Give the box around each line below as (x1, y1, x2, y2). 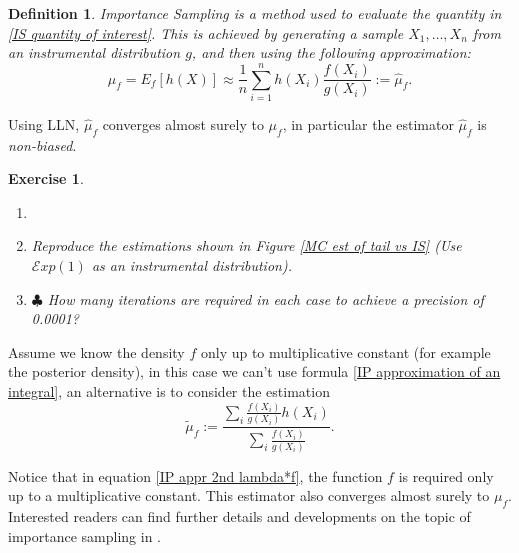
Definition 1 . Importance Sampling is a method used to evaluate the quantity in (8, 3, 502, 23)
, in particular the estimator (282, 113, 454, 134)
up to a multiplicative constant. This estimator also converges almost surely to (8, 485, 490, 506)
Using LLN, (8, 113, 80, 134)
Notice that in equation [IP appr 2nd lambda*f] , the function (8, 465, 383, 486)
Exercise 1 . (8, 168, 84, 189)
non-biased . (8, 134, 77, 155)
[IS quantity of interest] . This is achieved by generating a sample (8, 22, 404, 43)
